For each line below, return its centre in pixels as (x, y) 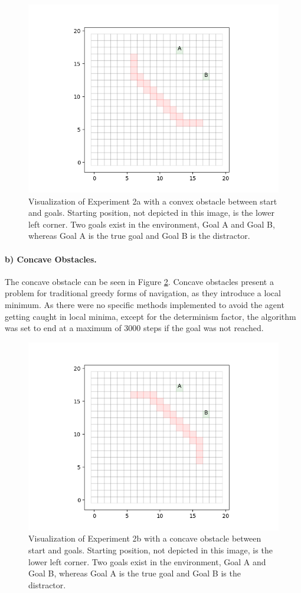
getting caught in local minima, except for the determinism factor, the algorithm (150, 316)
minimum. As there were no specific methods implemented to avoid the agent (145, 304)
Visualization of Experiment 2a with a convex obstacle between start (153, 201)
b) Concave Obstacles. (51, 259)
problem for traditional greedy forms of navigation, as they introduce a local (143, 293)
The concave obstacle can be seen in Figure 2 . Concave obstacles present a (139, 281)
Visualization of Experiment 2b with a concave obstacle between (145, 538)
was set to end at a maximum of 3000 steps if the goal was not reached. (134, 328)
